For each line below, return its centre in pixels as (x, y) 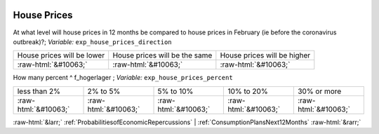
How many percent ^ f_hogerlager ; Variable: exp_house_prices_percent (123, 78)
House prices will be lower (61, 55)
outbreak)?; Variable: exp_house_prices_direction (92, 41)
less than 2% (39, 91)
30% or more (319, 91)
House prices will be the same (162, 55)
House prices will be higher (265, 55)
